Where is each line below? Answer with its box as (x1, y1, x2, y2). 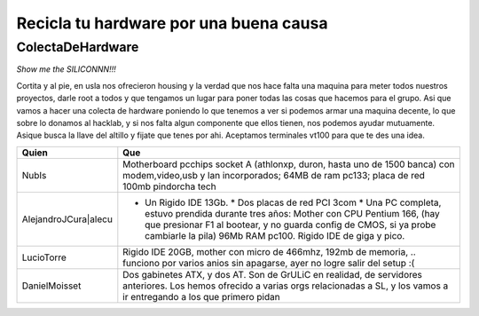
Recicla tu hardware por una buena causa (16, 13, 328, 33)
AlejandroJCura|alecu (21, 213, 113, 225)
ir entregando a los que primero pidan (122, 290, 280, 303)
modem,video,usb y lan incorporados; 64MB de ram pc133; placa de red (122, 169, 426, 181)
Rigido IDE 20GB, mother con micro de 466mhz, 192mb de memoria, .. (122, 245, 416, 257)
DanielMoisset (21, 280, 82, 292)
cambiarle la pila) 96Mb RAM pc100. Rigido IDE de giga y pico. (145, 229, 405, 241)
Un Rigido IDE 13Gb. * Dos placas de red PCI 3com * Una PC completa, (145, 196, 442, 209)
